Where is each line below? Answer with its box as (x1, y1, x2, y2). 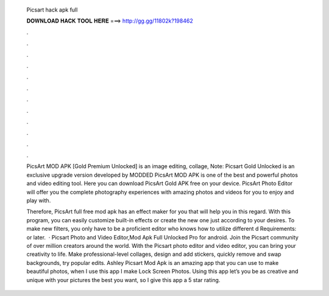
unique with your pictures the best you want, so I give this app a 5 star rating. (26, 276, 221, 283)
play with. (26, 197, 51, 204)
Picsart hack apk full (26, 6, 78, 13)
